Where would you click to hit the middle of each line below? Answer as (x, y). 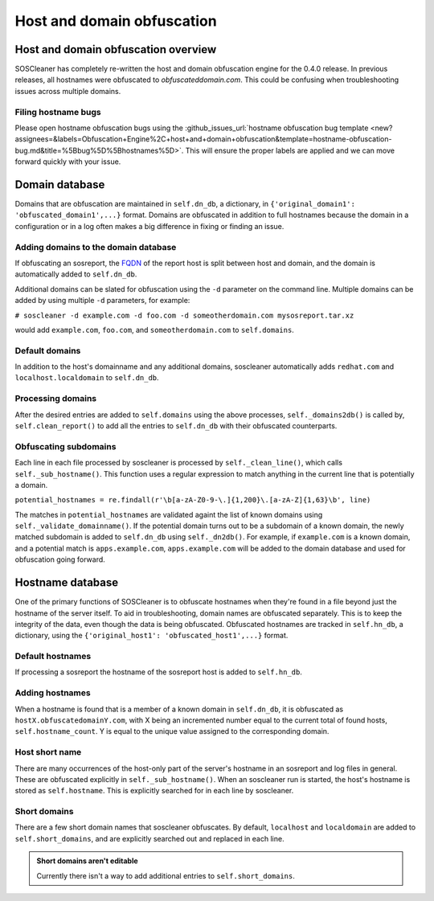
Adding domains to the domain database (96, 247)
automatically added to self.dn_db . (76, 274)
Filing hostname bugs (58, 112)
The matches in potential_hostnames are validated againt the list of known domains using (169, 514)
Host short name (48, 752)
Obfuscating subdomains (66, 446)
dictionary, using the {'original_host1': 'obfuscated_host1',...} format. (151, 636)
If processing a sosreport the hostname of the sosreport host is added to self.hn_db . (159, 672)
